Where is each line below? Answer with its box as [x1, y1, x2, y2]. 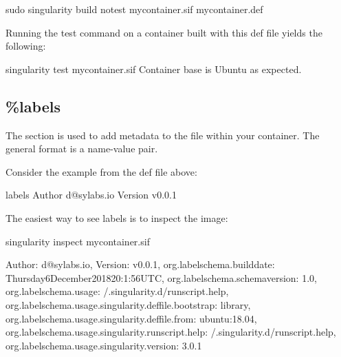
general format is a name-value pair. [5, 141, 158, 156]
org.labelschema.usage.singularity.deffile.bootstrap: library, [5, 297, 251, 312]
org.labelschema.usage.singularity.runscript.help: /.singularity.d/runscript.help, [5, 325, 336, 339]
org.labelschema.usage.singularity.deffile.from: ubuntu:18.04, [5, 311, 257, 325]
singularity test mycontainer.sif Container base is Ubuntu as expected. [5, 61, 302, 76]
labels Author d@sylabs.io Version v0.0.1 [5, 187, 177, 202]
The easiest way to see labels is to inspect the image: [5, 210, 228, 225]
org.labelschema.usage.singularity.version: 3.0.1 [5, 338, 202, 352]
